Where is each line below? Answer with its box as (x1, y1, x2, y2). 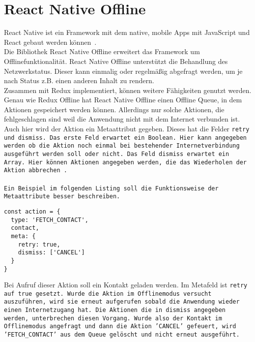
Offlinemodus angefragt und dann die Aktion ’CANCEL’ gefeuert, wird (4, 323, 236, 330)
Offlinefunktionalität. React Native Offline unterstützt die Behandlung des (4, 56, 228, 66)
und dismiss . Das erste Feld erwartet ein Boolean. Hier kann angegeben (4, 134, 247, 141)
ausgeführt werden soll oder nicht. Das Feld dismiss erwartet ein (4, 151, 229, 158)
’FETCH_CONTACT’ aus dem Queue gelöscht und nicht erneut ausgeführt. (4, 331, 240, 339)
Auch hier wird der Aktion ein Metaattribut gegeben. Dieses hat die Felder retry (4, 124, 250, 134)
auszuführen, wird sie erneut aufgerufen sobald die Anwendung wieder (4, 298, 240, 306)
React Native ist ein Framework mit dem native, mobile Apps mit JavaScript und (4, 27, 250, 37)
